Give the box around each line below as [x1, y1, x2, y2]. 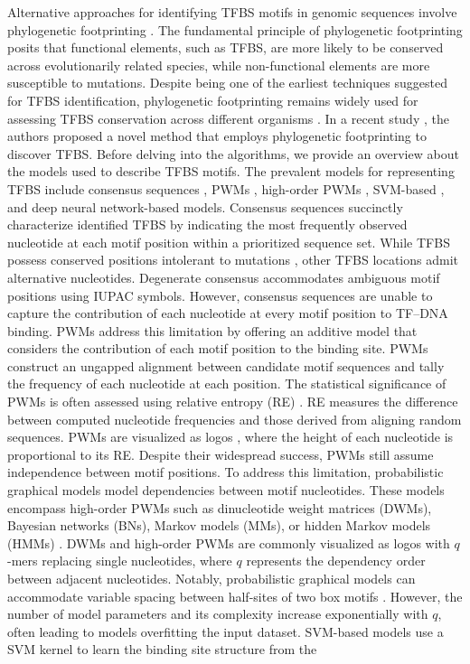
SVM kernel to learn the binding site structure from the [7, 640, 317, 659]
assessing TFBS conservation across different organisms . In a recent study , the [7, 108, 449, 127]
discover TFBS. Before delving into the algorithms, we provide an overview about [7, 144, 459, 163]
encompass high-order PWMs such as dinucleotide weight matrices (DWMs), [7, 498, 432, 517]
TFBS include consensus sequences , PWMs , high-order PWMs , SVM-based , [7, 179, 445, 198]
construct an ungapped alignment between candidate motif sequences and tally [7, 356, 445, 375]
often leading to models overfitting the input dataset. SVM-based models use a [7, 622, 444, 641]
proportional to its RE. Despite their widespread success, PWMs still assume [7, 444, 434, 463]
